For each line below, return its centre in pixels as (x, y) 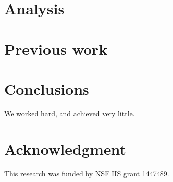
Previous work (56, 48)
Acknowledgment (65, 148)
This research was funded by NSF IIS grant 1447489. (87, 173)
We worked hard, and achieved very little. (69, 113)
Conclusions (47, 88)
